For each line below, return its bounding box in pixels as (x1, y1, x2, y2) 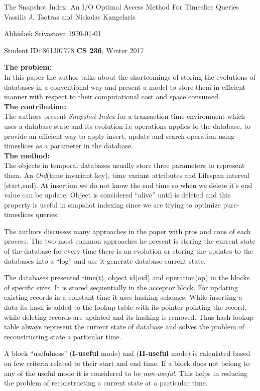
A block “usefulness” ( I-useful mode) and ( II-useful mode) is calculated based (4, 348, 250, 358)
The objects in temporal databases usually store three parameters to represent (4, 160, 245, 170)
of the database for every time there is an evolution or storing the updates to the (4, 246, 253, 256)
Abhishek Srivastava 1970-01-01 (4, 28, 101, 39)
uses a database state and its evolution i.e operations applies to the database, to (4, 120, 251, 131)
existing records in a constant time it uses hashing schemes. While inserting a (4, 292, 242, 302)
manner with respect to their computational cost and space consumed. (4, 91, 220, 102)
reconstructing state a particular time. (4, 331, 121, 341)
